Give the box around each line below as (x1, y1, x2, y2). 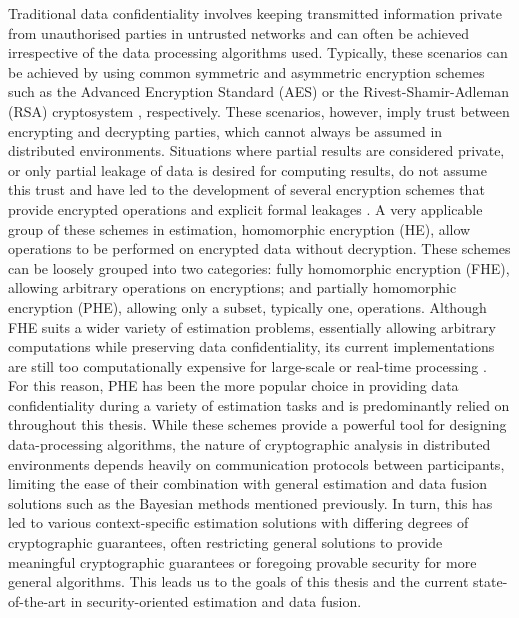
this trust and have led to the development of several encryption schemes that (8, 179, 485, 200)
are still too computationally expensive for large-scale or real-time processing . (8, 355, 487, 376)
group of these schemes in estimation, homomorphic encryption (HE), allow (8, 218, 471, 239)
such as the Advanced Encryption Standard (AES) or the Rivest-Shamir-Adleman (8, 81, 510, 102)
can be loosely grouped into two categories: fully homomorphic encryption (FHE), (8, 257, 510, 278)
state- (473, 571, 508, 592)
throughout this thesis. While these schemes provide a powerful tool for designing (8, 414, 507, 435)
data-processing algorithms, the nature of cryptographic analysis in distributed (8, 434, 491, 455)
